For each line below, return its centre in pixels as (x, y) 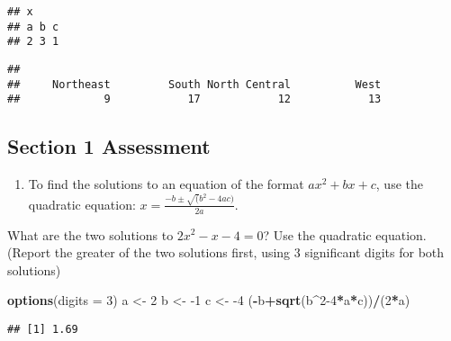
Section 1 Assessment (109, 146)
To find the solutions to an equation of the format (166, 184)
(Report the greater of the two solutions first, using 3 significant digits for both (226, 252)
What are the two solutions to (90, 234)
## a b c (33, 27)
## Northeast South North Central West (194, 84)
